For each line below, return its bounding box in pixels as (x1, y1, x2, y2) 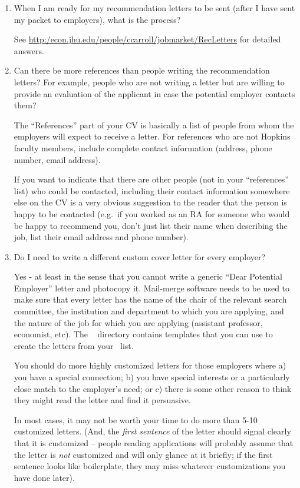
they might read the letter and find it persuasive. (14, 394, 191, 406)
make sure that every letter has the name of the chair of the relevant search (14, 293, 287, 306)
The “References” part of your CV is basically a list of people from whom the (14, 118, 294, 131)
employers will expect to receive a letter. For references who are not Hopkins (14, 130, 291, 142)
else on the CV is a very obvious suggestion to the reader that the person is (14, 196, 287, 208)
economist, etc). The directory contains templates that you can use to (14, 328, 273, 340)
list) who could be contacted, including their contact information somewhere (14, 184, 290, 197)
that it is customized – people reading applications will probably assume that (14, 437, 294, 449)
